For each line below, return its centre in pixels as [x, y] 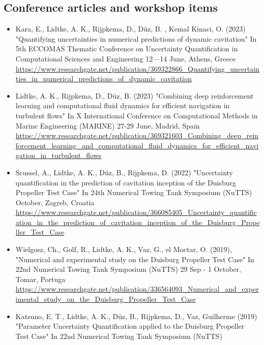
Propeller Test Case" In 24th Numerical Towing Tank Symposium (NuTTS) [134, 192]
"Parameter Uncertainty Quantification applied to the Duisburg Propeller [130, 326]
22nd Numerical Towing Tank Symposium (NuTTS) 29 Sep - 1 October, [128, 269]
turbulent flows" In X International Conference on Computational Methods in [137, 115]
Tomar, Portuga [40, 279]
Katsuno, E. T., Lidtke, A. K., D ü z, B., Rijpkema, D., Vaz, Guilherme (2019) [136, 316]
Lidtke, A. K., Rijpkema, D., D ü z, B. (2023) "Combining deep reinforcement [135, 95]
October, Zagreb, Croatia [55, 202]
